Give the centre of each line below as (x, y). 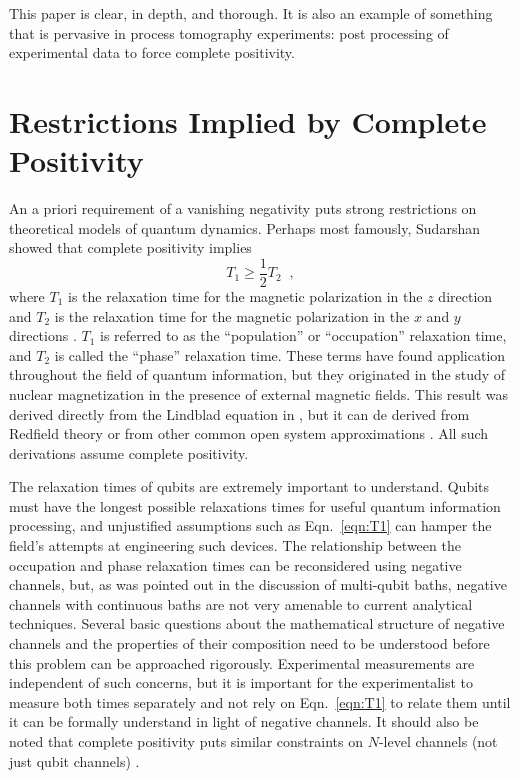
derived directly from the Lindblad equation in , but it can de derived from (239, 413)
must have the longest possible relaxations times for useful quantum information (255, 505)
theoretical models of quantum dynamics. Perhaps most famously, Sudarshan (244, 227)
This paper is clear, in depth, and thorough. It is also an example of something (251, 13)
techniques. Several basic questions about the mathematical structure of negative (257, 623)
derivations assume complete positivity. (129, 452)
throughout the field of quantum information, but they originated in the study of (257, 374)
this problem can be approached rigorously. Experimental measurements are (242, 662)
